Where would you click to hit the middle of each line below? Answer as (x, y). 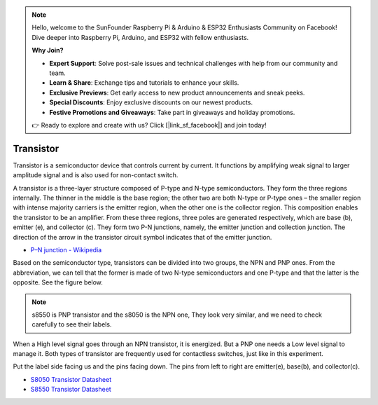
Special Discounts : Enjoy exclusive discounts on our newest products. (151, 102)
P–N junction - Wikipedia (66, 249)
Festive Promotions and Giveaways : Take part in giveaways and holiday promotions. (172, 112)
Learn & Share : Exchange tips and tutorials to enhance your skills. (144, 83)
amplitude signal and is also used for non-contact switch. (96, 175)
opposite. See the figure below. (58, 282)
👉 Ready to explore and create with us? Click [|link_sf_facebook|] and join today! (149, 125)
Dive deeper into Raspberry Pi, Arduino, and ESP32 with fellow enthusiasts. (140, 37)
